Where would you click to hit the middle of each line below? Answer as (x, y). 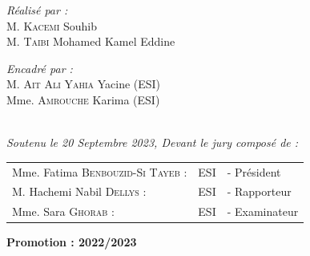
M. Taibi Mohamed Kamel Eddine (91, 41)
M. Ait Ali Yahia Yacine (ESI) (84, 84)
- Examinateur (263, 211)
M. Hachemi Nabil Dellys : (79, 191)
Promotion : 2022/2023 (72, 242)
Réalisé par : (37, 10)
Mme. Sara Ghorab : (63, 211)
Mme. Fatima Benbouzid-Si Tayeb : (100, 171)
